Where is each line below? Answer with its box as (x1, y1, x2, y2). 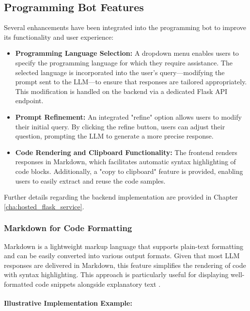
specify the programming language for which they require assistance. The (15, 57, 233, 67)
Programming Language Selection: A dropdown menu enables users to (15, 48, 239, 58)
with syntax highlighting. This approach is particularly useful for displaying (4, 269, 229, 280)
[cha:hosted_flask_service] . (4, 201, 84, 211)
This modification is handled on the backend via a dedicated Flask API (15, 86, 228, 96)
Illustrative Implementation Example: (4, 298, 132, 308)
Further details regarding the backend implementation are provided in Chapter (4, 192, 238, 202)
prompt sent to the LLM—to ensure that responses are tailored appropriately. (15, 77, 247, 87)
